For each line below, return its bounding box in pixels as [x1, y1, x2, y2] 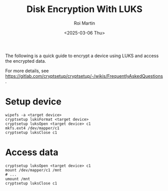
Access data [5, 147, 59, 158]
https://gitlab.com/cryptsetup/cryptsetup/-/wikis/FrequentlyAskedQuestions [5, 73, 163, 79]
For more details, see [5, 68, 49, 74]
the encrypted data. [5, 58, 46, 64]
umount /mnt [5, 176, 30, 181]
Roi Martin [73, 20, 96, 26]
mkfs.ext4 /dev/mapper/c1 [5, 125, 59, 131]
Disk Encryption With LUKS [26, 4, 143, 15]
